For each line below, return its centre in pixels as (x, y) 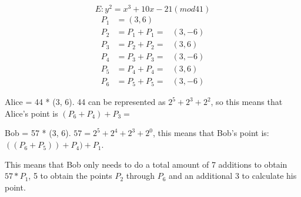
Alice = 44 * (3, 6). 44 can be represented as (85, 102)
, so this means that (247, 102)
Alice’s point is (31, 113)
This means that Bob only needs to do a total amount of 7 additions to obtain (146, 164)
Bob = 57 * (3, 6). (38, 133)
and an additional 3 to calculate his (233, 176)
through (141, 176)
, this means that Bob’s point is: (211, 133)
